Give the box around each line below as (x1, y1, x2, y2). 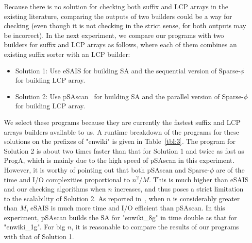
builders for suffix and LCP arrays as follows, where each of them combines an (4, 39, 237, 50)
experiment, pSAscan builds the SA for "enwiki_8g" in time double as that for (4, 212, 237, 222)
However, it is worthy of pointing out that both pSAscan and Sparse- (4, 164, 210, 174)
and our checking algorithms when (4, 184, 106, 194)
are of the (216, 164, 245, 174)
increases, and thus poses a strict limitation (114, 184, 244, 194)
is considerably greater (173, 193, 240, 203)
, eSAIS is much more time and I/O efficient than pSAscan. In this (26, 203, 225, 213)
